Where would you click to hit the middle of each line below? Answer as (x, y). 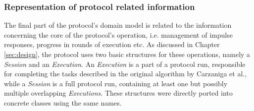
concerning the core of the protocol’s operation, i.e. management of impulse (118, 34)
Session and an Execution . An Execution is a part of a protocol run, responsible (125, 64)
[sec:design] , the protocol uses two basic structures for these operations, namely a (127, 54)
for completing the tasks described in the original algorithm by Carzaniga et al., (126, 74)
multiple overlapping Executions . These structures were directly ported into (118, 93)
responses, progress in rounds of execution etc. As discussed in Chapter (112, 44)
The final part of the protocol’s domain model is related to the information (118, 25)
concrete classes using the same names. (63, 102)
